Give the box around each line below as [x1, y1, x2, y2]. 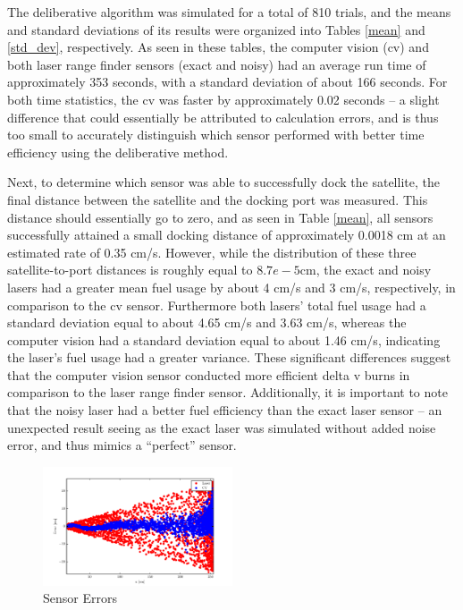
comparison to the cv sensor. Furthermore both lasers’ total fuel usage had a [7, 295, 426, 314]
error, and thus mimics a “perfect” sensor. [7, 436, 237, 454]
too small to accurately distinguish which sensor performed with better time [7, 125, 425, 144]
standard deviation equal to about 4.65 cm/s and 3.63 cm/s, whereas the [7, 313, 407, 332]
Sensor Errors [43, 589, 117, 607]
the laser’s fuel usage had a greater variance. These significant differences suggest [7, 348, 451, 367]
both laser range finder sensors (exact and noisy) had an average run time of [7, 55, 426, 73]
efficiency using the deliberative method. [7, 142, 229, 161]
